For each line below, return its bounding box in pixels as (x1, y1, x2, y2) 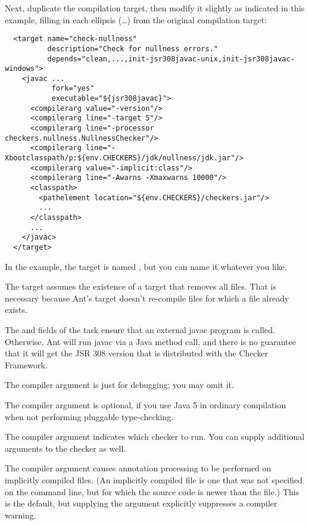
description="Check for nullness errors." (47, 44, 218, 53)
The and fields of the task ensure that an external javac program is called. (5, 324, 275, 335)
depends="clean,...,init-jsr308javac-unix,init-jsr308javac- (47, 54, 295, 63)
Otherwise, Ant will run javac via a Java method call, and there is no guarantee (5, 335, 296, 347)
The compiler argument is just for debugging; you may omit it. (5, 378, 234, 391)
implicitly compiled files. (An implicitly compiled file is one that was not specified (5, 473, 303, 486)
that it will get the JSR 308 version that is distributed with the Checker (5, 347, 269, 359)
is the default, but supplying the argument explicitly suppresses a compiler (5, 497, 277, 510)
